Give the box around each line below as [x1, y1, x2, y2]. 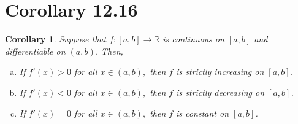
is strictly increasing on [176, 65, 264, 78]
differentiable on [5, 44, 66, 57]
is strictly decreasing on [176, 85, 265, 98]
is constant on [176, 106, 229, 119]
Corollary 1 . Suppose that [5, 33, 107, 45]
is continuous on [162, 33, 224, 45]
